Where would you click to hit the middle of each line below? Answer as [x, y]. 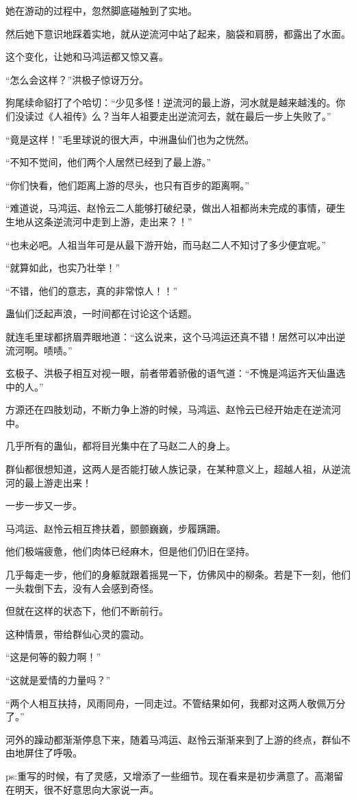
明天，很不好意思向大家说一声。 [87, 789]
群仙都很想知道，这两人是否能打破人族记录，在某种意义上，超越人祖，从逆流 [178, 469]
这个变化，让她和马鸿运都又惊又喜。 [87, 57]
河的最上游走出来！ [49, 482]
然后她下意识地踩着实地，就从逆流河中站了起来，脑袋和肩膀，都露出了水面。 [178, 33]
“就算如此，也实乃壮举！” [63, 268]
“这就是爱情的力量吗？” [58, 680]
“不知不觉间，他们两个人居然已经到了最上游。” [109, 162]
